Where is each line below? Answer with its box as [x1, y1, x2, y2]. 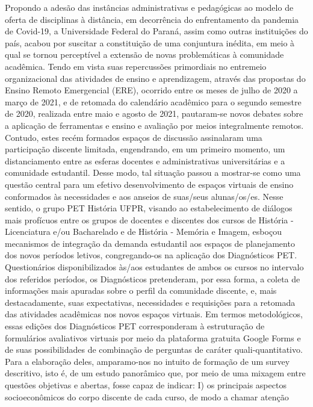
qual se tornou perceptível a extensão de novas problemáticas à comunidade [5, 48, 284, 61]
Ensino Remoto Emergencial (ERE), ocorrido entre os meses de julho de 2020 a [5, 84, 298, 96]
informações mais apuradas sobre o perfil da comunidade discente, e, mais [5, 284, 277, 297]
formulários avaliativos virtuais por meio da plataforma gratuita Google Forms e [5, 331, 301, 344]
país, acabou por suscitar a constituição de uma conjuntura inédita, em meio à [5, 36, 295, 49]
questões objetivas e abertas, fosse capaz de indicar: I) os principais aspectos [5, 379, 287, 391]
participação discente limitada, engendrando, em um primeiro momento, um [5, 143, 285, 155]
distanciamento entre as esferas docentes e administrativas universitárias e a [5, 154, 285, 167]
